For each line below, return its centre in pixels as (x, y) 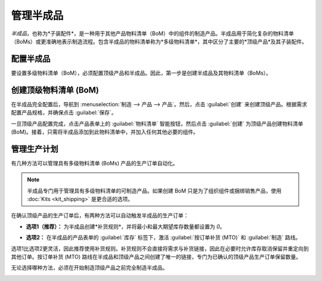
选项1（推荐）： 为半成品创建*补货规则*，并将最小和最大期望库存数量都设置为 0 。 (126, 226)
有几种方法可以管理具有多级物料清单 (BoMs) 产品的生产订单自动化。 (95, 163)
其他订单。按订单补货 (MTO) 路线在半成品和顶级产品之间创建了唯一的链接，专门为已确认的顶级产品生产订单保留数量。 (156, 257)
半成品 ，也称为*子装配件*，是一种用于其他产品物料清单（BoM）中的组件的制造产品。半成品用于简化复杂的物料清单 (153, 33)
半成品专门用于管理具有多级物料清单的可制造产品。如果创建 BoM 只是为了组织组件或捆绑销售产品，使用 (154, 190)
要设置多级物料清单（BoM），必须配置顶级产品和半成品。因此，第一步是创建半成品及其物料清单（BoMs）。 (141, 73)
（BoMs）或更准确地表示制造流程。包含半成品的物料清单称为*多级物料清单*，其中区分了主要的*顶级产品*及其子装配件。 (159, 41)
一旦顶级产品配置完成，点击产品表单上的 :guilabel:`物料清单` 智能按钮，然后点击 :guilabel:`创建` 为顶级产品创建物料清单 (157, 123)
